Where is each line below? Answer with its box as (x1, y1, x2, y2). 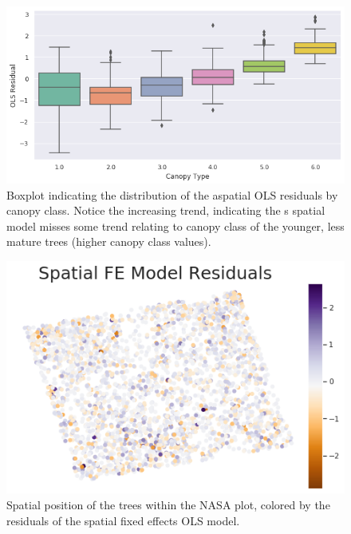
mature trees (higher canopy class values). (6, 233, 211, 250)
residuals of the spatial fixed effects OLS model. (6, 512, 240, 528)
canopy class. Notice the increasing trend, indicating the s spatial (6, 202, 325, 219)
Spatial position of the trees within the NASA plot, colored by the (6, 496, 330, 512)
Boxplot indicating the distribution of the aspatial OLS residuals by (6, 186, 338, 203)
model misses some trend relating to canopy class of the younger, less (6, 217, 345, 234)
